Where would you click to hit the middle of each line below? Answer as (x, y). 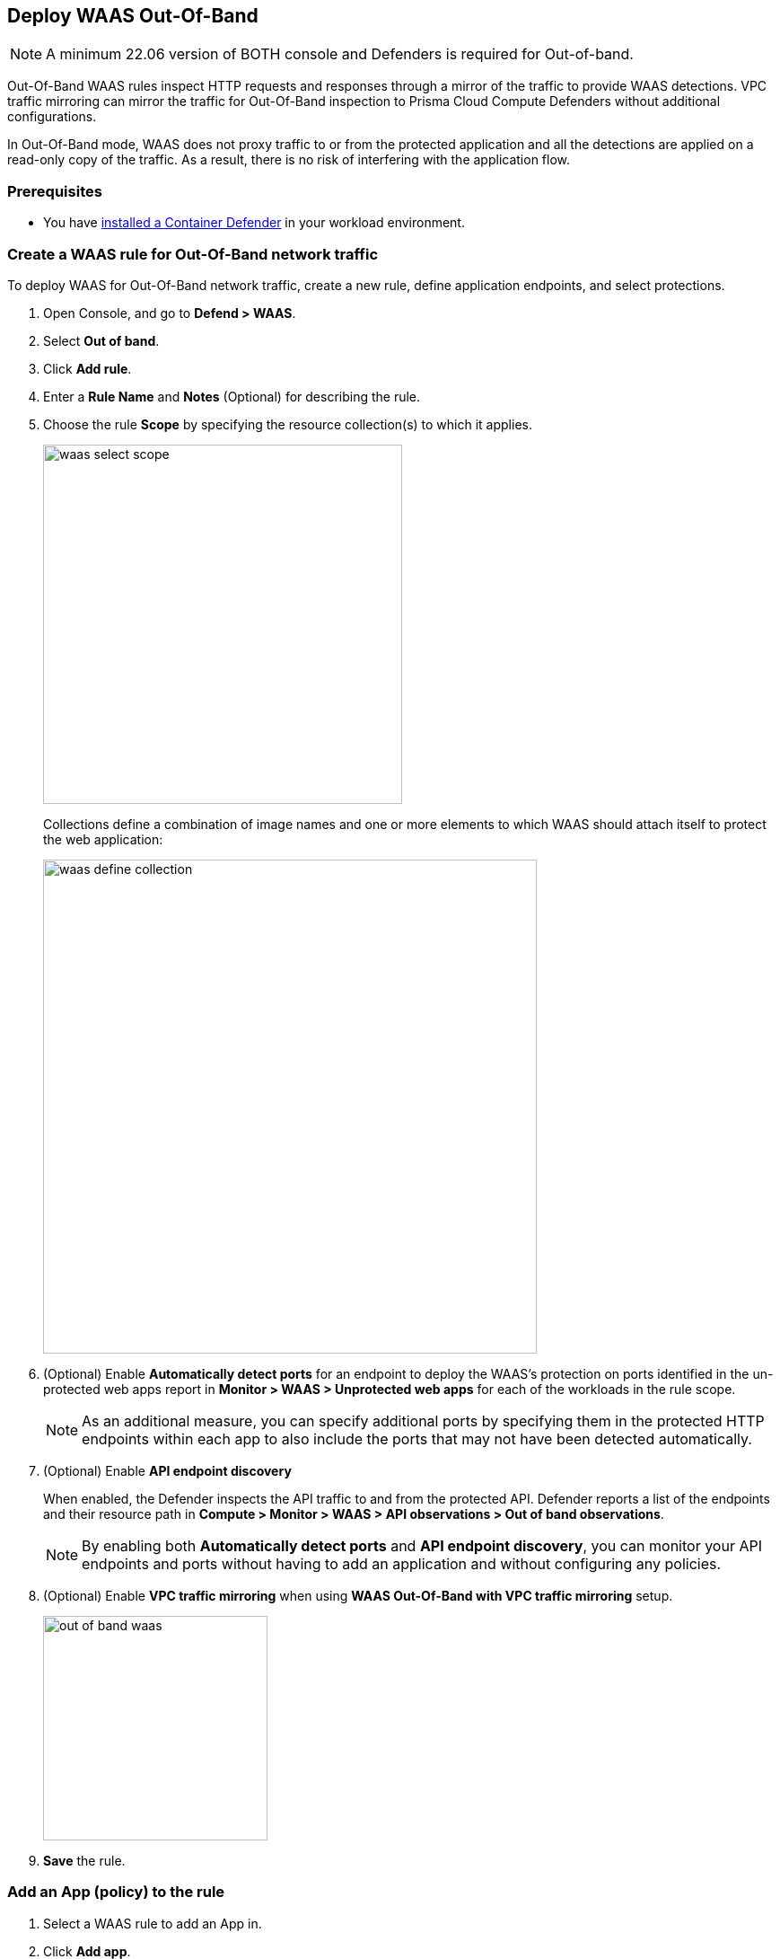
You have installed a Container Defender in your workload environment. (254, 223)
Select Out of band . (101, 340)
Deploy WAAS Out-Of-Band (133, 16)
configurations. (52, 117)
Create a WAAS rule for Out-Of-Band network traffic (193, 254)
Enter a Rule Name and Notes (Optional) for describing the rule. (232, 396)
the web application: (103, 839)
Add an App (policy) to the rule (116, 1892)
